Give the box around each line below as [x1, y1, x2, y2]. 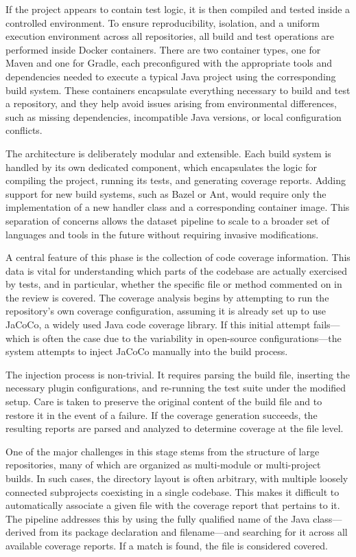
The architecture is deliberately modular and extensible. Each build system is [5, 146, 331, 160]
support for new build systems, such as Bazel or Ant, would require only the [5, 186, 327, 201]
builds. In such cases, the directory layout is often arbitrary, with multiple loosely [5, 471, 348, 485]
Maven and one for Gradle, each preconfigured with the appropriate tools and [5, 56, 333, 70]
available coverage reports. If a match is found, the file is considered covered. [5, 538, 328, 552]
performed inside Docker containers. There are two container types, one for [5, 42, 321, 56]
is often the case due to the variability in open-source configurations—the [33, 330, 342, 345]
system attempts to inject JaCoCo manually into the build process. [5, 344, 288, 359]
